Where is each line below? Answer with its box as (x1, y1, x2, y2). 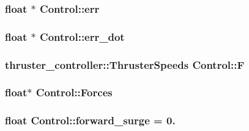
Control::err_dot (40, 29, 125, 44)
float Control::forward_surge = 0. (5, 113, 176, 128)
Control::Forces (35, 85, 113, 100)
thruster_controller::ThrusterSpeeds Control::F (5, 57, 245, 72)
